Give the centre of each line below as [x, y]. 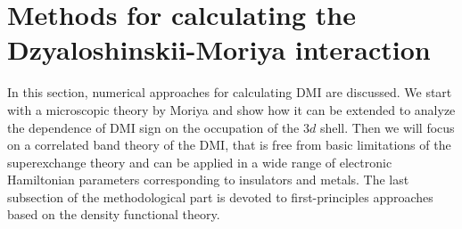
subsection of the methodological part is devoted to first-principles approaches [220, 196]
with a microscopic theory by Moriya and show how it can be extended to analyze [231, 109]
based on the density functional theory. [114, 214]
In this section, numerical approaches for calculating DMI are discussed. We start [230, 92]
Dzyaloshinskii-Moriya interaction [219, 49]
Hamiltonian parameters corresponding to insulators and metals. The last [208, 180]
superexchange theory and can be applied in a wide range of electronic [200, 162]
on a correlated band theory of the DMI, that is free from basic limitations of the [229, 145]
